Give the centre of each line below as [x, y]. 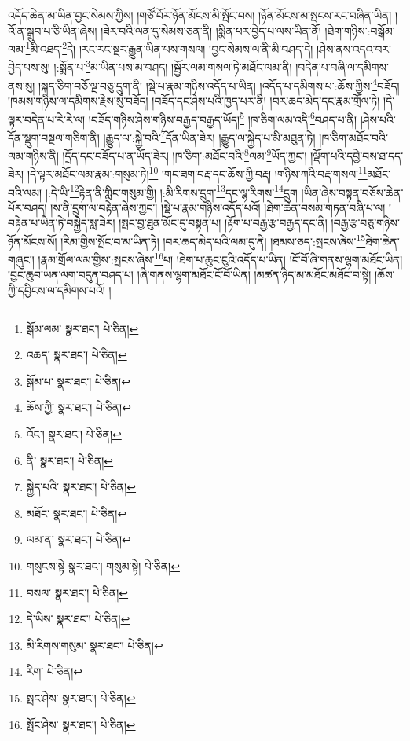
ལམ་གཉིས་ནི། [33, 155]
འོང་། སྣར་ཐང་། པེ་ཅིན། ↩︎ [74, 434]
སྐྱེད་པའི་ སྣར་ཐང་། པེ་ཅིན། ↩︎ [81, 487]
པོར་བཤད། [27, 207]
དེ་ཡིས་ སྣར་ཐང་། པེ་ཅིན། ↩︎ [78, 619]
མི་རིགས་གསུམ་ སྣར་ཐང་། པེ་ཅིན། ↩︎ [95, 645]
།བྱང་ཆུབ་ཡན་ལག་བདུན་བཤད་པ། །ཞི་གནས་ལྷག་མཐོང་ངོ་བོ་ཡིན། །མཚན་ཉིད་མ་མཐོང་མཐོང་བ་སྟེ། [190, 275]
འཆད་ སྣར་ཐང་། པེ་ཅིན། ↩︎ [77, 355]
